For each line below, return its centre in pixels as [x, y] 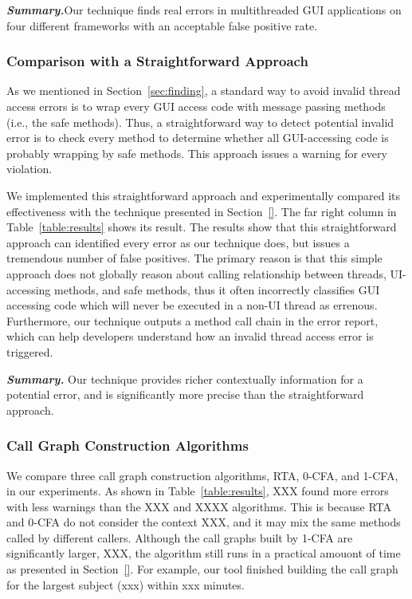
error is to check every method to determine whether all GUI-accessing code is [198, 138]
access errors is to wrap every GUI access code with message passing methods [196, 106]
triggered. [30, 351]
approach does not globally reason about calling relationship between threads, [196, 273]
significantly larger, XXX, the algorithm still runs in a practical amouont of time [204, 553]
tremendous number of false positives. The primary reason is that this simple [194, 258]
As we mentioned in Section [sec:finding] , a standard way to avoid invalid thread [204, 91]
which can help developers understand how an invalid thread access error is [190, 336]
